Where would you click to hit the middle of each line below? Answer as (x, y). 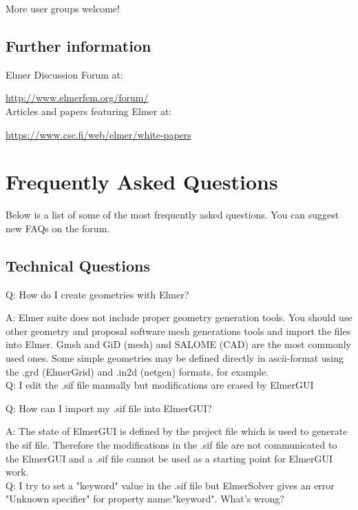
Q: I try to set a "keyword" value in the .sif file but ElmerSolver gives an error (170, 485)
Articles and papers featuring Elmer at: (89, 111)
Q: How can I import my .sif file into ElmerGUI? (109, 408)
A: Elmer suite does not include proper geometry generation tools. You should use (179, 317)
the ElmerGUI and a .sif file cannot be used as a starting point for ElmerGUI (169, 458)
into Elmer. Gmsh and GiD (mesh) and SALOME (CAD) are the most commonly (178, 344)
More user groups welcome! (63, 8)
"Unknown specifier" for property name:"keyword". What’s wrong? (145, 499)
